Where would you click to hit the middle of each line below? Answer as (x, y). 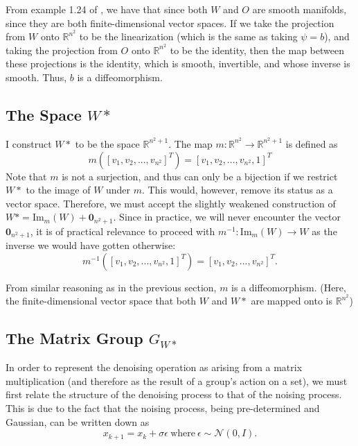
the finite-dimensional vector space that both (101, 301)
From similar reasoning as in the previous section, (111, 287)
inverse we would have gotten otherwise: (91, 245)
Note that (26, 176)
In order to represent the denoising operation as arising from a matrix (154, 367)
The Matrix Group (74, 338)
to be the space (107, 143)
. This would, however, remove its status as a (238, 190)
